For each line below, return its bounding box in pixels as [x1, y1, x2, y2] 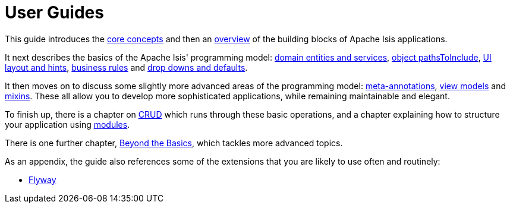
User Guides [5, 2, 104, 23]
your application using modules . [5, 119, 130, 130]
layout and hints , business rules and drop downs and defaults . [5, 62, 248, 73]
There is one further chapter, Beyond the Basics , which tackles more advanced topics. [5, 137, 343, 148]
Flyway [29, 174, 56, 185]
